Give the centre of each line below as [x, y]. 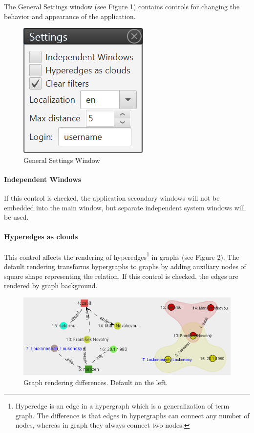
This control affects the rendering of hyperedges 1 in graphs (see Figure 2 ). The [122, 256]
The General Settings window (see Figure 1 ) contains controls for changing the [122, 6]
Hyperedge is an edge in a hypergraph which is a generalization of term [122, 406]
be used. [16, 217]
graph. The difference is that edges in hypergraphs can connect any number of [132, 415]
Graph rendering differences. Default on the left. [96, 382]
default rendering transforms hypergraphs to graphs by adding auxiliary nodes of [125, 266]
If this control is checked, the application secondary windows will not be [112, 198]
